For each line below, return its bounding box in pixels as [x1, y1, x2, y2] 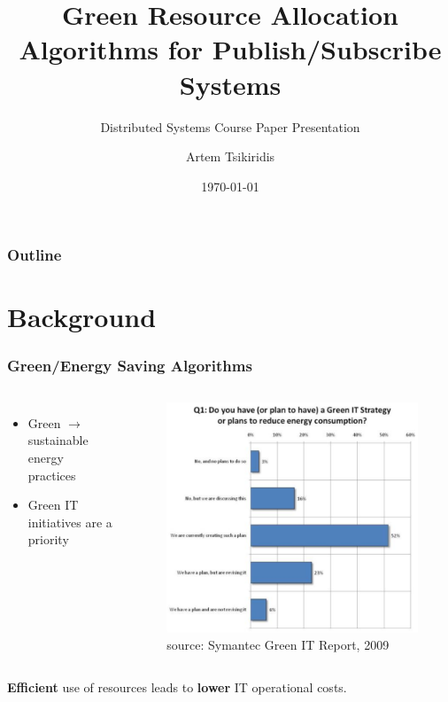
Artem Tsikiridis [185, 147, 275, 166]
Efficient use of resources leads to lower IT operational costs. [7, 677, 347, 696]
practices [27, 465, 76, 484]
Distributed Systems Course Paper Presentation [100, 117, 360, 136]
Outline [7, 244, 62, 266]
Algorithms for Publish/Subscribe [19, 31, 442, 67]
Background [7, 299, 157, 335]
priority [27, 530, 69, 549]
